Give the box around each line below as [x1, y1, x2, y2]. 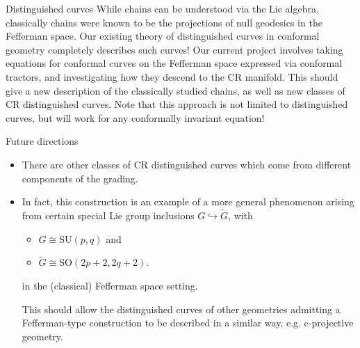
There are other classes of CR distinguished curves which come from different [22, 157, 352, 171]
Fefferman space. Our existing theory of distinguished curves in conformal [6, 29, 320, 43]
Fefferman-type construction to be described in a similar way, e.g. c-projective [22, 315, 354, 330]
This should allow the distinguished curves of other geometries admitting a [22, 301, 341, 316]
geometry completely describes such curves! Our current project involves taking [6, 42, 343, 56]
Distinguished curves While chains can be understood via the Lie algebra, [6, 1, 319, 15]
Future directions [6, 134, 79, 148]
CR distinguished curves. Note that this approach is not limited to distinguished [6, 97, 348, 111]
